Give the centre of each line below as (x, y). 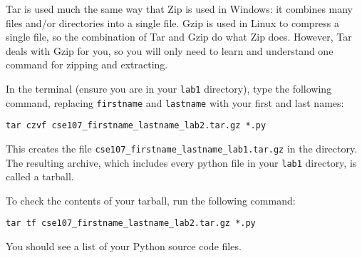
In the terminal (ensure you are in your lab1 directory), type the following (169, 88)
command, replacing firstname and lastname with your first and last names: (175, 102)
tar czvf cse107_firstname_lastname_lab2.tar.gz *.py (136, 126)
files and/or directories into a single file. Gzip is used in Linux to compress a (173, 22)
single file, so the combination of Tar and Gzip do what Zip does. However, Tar (179, 37)
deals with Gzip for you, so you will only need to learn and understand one (170, 50)
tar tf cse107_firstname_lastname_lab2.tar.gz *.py (131, 223)
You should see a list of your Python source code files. (124, 246)
